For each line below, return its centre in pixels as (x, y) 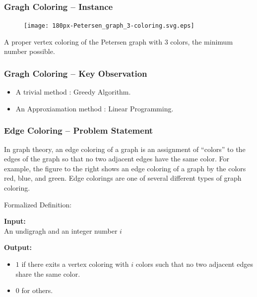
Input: (15, 221)
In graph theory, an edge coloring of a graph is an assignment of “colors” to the (125, 149)
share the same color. (48, 273)
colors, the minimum (202, 41)
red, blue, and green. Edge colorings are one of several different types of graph (123, 178)
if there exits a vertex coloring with (75, 264)
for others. (37, 290)
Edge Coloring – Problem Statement (79, 130)
